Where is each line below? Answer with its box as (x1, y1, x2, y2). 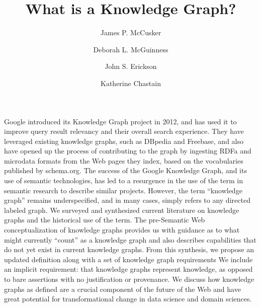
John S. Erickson (105, 61, 157, 71)
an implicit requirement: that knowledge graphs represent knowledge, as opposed (4, 264, 253, 274)
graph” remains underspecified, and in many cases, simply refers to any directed (4, 195, 250, 205)
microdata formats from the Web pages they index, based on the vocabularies (4, 155, 243, 166)
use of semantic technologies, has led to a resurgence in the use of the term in (4, 175, 243, 186)
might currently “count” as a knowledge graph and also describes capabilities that (4, 234, 256, 245)
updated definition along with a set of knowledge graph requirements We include (4, 254, 253, 264)
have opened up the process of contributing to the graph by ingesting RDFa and (4, 145, 251, 156)
